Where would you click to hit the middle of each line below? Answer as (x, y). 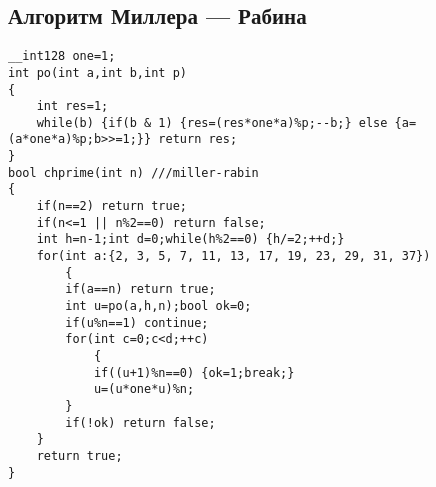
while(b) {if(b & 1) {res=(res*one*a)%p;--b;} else (212, 122)
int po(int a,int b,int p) (97, 72)
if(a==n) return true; (140, 289)
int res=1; (72, 106)
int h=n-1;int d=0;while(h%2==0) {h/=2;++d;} (190, 239)
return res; (198, 139)
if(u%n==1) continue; (137, 322)
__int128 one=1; (62, 56)
